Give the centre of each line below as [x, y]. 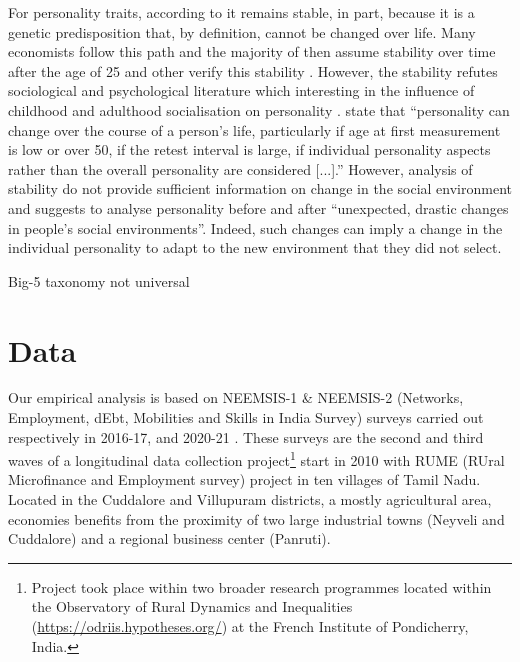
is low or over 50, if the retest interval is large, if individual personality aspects [249, 149]
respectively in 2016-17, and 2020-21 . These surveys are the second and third [246, 436]
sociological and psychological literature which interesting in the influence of [241, 90]
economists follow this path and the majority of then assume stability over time [252, 51]
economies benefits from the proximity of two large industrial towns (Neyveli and [256, 518]
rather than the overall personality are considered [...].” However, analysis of [240, 168]
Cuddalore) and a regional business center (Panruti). [169, 538]
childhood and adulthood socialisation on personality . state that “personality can [259, 109]
